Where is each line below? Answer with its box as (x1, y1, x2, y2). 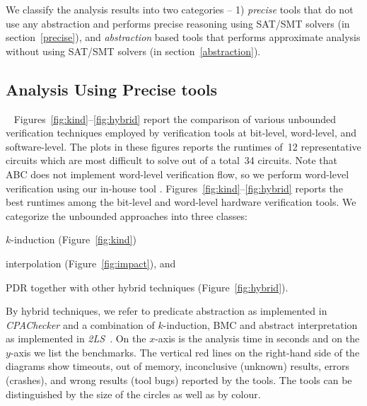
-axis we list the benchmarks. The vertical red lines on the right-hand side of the (10, 344, 360, 359)
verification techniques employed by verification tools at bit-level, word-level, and (6, 125, 357, 140)
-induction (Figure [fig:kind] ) (11, 232, 136, 247)
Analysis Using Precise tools (6, 78, 218, 100)
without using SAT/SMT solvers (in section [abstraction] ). (6, 43, 261, 58)
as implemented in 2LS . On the (6, 331, 146, 346)
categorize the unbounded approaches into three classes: (6, 208, 247, 223)
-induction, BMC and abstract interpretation (163, 317, 358, 332)
